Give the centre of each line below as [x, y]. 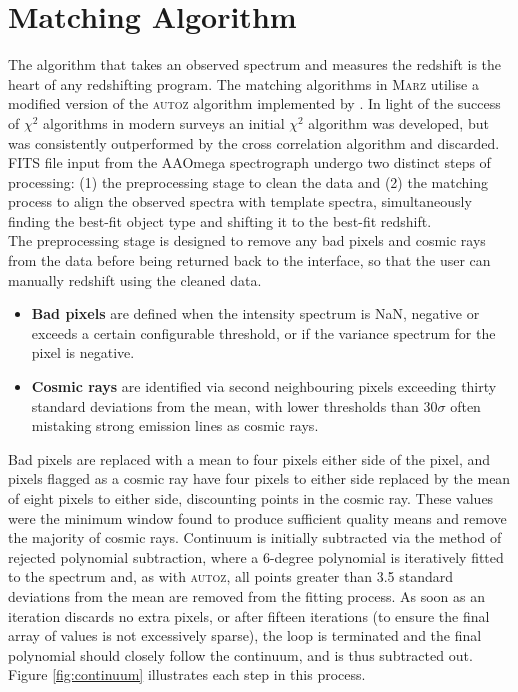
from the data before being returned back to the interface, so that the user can [249, 260]
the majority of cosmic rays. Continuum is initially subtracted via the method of [255, 537]
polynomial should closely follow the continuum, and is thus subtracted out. [240, 654]
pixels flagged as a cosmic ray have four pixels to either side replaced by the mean [259, 478]
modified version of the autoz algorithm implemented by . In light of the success [254, 103]
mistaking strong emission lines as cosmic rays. [175, 425]
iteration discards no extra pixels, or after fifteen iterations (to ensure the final [249, 615]
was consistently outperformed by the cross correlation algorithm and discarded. [254, 142]
